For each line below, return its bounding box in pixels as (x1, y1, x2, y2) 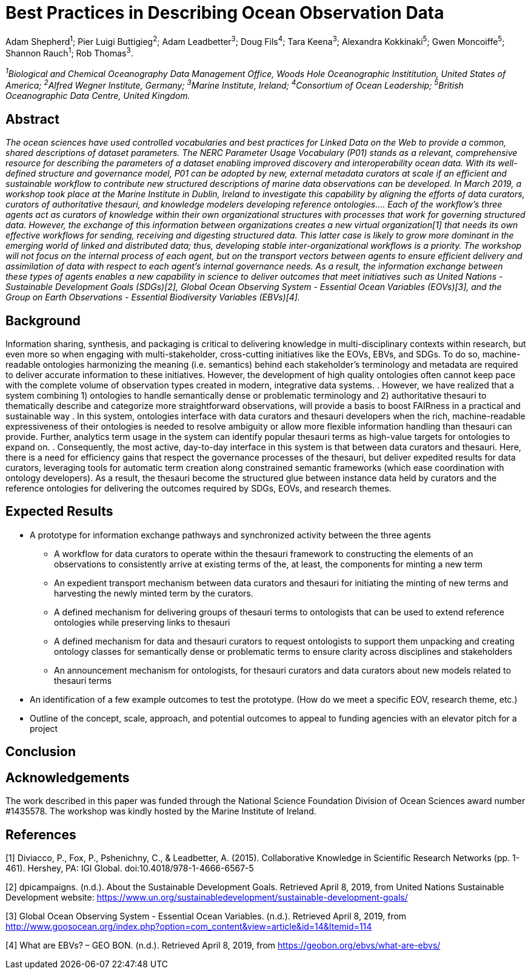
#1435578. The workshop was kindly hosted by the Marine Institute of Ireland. (5, 806, 316, 817)
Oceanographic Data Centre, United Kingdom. (5, 90, 190, 101)
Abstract (5, 111, 59, 127)
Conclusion (5, 744, 76, 760)
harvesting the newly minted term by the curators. (54, 587, 253, 598)
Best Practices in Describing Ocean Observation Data (5, 2, 444, 23)
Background (5, 313, 81, 328)
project (30, 723, 58, 734)
